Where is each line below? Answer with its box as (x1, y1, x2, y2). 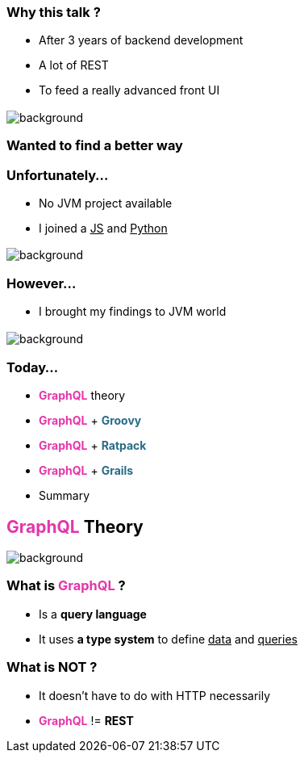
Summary (39, 489, 90, 503)
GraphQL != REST (39, 713, 134, 728)
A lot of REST (39, 58, 109, 73)
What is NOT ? (6, 659, 98, 676)
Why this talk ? (6, 4, 101, 20)
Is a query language (39, 606, 147, 621)
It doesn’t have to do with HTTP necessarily (39, 688, 271, 702)
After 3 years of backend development (39, 33, 244, 48)
